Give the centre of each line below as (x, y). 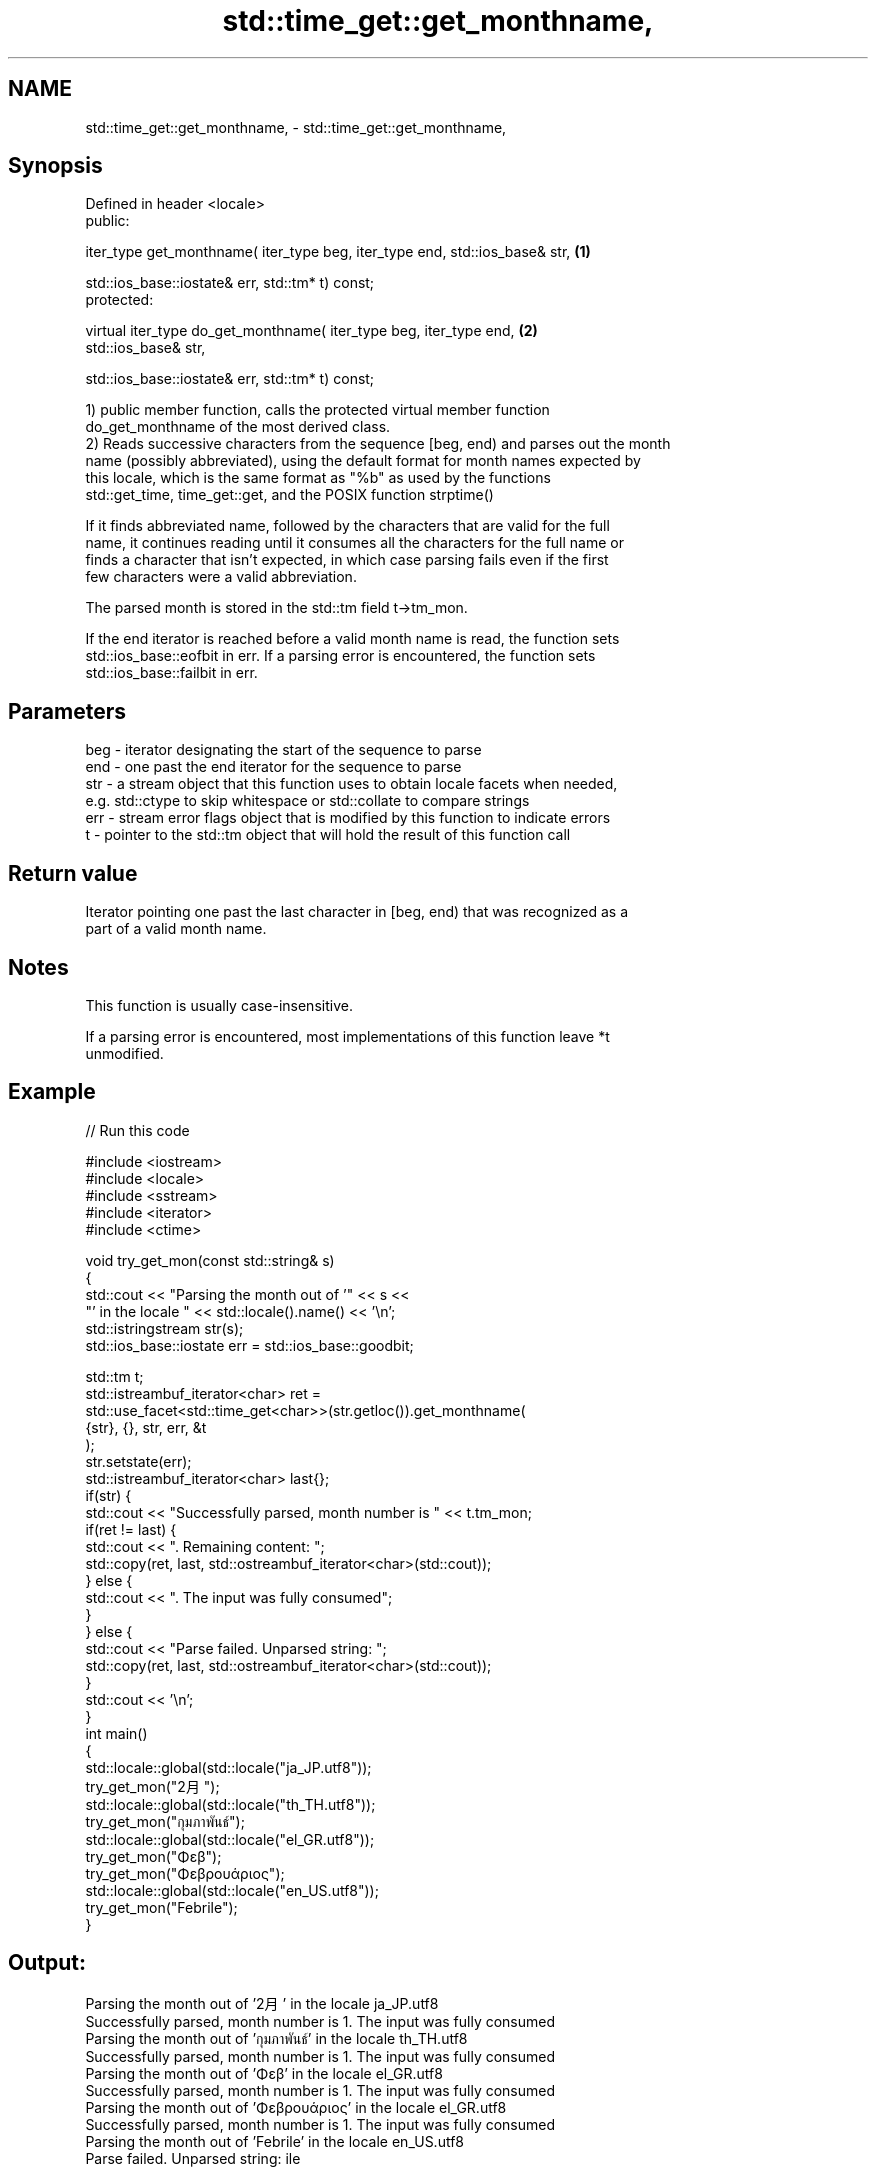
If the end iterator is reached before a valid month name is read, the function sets (352, 639)
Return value (73, 873)
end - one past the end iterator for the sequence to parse (273, 767)
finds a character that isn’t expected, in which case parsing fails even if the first (347, 560)
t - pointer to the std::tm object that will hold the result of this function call (328, 835)
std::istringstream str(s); (164, 1328)
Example (52, 1092)
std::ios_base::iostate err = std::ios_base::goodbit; (249, 1345)
